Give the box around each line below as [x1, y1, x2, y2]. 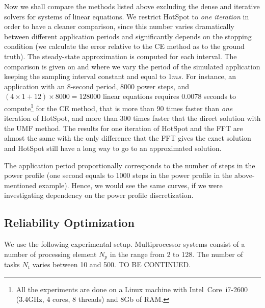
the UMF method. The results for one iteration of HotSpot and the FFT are [4, 122, 243, 133]
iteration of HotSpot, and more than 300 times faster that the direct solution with [4, 113, 261, 123]
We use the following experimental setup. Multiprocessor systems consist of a [4, 239, 245, 249]
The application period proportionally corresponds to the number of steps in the [4, 160, 255, 170]
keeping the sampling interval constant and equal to [4, 71, 166, 82]
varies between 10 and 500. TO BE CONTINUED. [32, 259, 191, 270]
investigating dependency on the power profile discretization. [4, 190, 194, 200]
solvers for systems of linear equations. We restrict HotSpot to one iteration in [4, 11, 249, 21]
